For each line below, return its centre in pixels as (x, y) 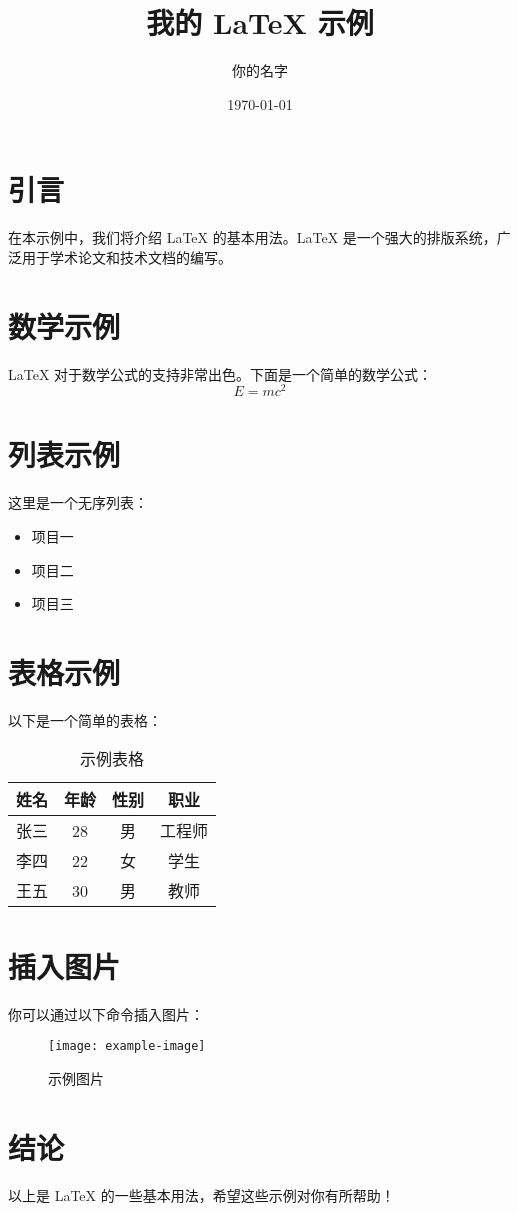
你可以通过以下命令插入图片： (106, 1013)
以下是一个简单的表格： (85, 719)
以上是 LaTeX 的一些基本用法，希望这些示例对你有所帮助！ (201, 1194)
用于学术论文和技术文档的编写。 (126, 256)
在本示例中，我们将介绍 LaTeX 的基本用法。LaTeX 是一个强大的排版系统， (252, 237)
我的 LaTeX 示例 (260, 22)
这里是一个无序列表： (78, 502)
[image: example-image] (127, 1046)
